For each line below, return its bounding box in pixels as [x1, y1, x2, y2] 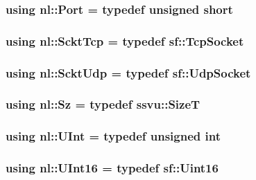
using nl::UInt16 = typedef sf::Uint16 [6, 159, 219, 177]
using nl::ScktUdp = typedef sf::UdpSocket [6, 64, 251, 81]
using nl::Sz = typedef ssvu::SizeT [6, 96, 200, 113]
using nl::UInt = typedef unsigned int [6, 127, 221, 145]
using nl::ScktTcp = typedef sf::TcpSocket [6, 32, 244, 49]
